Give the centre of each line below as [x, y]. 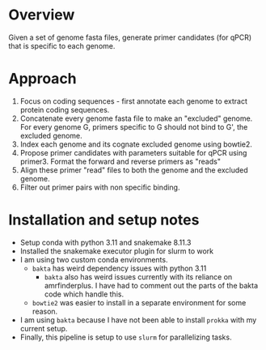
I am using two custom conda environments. [94, 259]
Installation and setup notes [104, 220]
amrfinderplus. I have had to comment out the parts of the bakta [151, 285]
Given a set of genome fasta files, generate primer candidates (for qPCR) [130, 37]
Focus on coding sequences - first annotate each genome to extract [134, 101]
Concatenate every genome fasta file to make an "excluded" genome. [136, 118]
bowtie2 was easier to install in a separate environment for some [139, 302]
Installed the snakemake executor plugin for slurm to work [117, 251]
